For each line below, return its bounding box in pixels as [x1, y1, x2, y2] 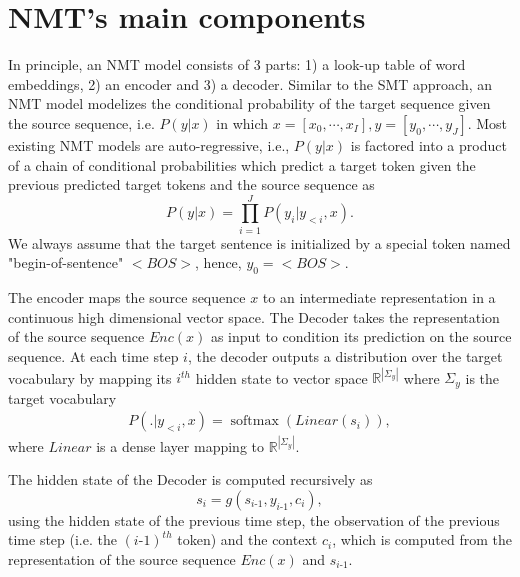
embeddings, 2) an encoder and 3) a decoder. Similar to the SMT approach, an [8, 73, 493, 94]
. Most [467, 112, 508, 133]
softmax [230, 414, 279, 429]
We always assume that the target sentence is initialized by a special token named [8, 232, 511, 253]
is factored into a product [350, 134, 507, 155]
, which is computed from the [332, 529, 512, 550]
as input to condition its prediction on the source [210, 326, 512, 347]
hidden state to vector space [195, 367, 368, 388]
